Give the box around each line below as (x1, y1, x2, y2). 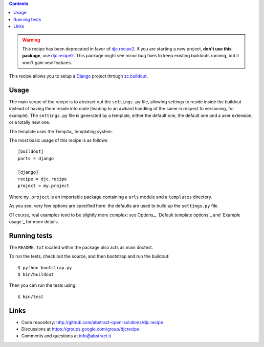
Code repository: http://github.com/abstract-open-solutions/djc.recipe (21, 319, 163, 325)
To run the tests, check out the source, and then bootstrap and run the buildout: (9, 254, 170, 259)
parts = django (18, 156, 54, 161)
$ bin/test (18, 294, 44, 300)
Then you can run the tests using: (9, 282, 77, 288)
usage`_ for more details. (9, 218, 59, 225)
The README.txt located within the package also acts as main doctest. (9, 244, 154, 250)
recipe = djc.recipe (18, 176, 67, 182)
